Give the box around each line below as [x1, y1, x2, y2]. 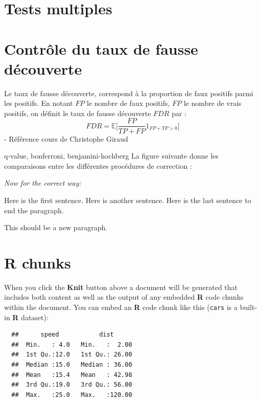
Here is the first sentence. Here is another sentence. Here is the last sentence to [4, 194, 251, 205]
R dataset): [12, 311, 49, 322]
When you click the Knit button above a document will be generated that [4, 281, 238, 292]
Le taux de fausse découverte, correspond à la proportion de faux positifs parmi [4, 87, 253, 98]
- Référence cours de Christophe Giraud [4, 133, 128, 144]
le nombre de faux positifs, [86, 98, 170, 108]
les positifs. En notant [4, 98, 73, 108]
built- [240, 302, 257, 312]
